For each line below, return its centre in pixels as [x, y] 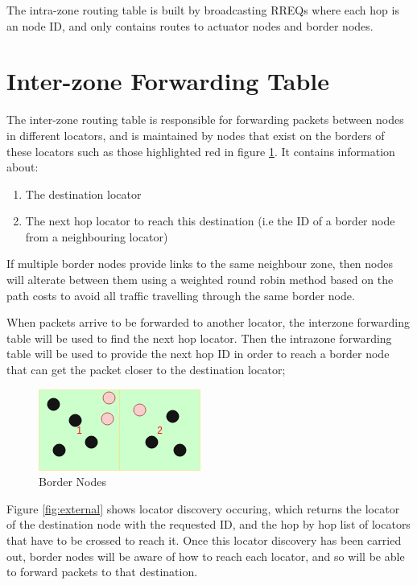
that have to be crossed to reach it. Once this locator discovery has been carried [204, 540]
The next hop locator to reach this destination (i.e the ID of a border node [210, 221]
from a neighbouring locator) [97, 236]
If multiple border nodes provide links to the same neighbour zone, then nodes [200, 264]
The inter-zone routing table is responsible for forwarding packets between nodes [205, 119]
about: [23, 167]
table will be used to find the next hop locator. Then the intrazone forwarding [199, 338]
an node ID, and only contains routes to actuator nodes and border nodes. [190, 25]
